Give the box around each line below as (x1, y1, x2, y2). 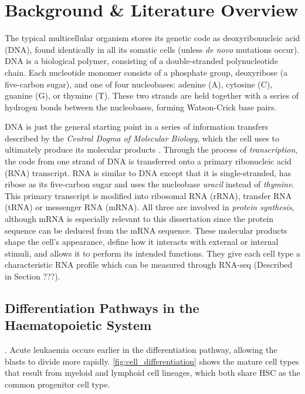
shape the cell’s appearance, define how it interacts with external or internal (5, 235, 279, 248)
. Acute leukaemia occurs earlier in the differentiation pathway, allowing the (5, 344, 277, 356)
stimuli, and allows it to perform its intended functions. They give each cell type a (5, 247, 300, 259)
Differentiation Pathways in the (5, 298, 199, 316)
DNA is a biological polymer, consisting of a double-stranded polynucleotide (5, 55, 279, 67)
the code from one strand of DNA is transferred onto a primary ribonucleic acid (5, 155, 292, 167)
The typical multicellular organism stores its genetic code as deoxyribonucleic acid (5, 32, 300, 44)
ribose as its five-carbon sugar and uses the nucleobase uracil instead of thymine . (5, 178, 294, 190)
